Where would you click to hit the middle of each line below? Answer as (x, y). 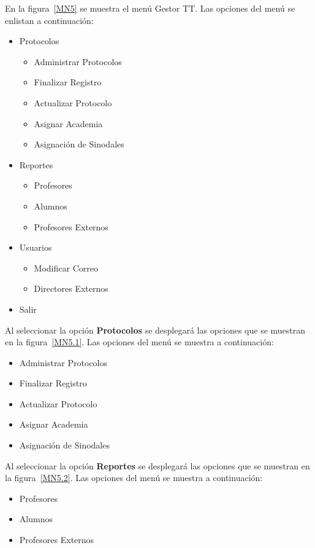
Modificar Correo (66, 268)
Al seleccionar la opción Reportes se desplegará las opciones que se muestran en (157, 465)
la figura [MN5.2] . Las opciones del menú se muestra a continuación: (134, 478)
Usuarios (36, 247)
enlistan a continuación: (49, 20)
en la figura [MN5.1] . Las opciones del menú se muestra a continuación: (139, 342)
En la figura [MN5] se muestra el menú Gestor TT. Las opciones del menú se (150, 8)
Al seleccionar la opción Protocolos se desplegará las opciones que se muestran (155, 330)
